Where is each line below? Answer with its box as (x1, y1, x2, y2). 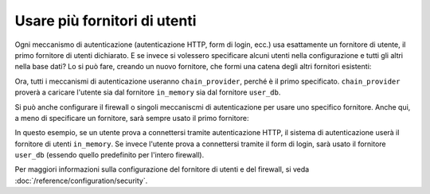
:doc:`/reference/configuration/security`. (14, 176, 148, 185)
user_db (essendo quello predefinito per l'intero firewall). (14, 150, 205, 160)
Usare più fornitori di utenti (14, 12, 197, 29)
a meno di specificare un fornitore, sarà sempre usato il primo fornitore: (14, 113, 249, 122)
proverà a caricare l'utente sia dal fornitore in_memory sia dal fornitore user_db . (14, 87, 281, 97)
